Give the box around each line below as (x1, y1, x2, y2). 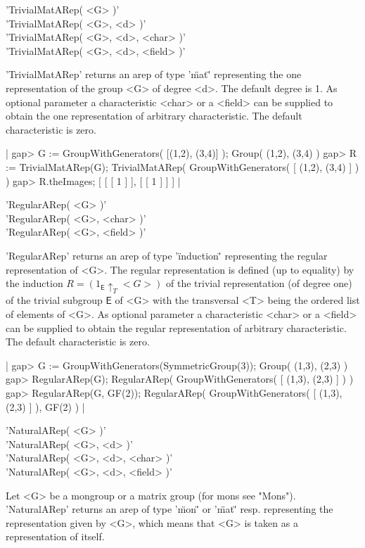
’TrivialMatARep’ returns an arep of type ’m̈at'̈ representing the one (6, 67, 302, 82)
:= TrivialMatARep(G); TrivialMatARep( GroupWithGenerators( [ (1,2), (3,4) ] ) (6, 159, 359, 174)
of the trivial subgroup (6, 293, 103, 307)
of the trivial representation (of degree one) (166, 276, 352, 291)
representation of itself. (6, 529, 105, 544)
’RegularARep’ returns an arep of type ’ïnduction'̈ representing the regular (6, 248, 328, 262)
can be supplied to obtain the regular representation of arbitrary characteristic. (6, 320, 347, 335)
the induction (6, 276, 63, 291)
